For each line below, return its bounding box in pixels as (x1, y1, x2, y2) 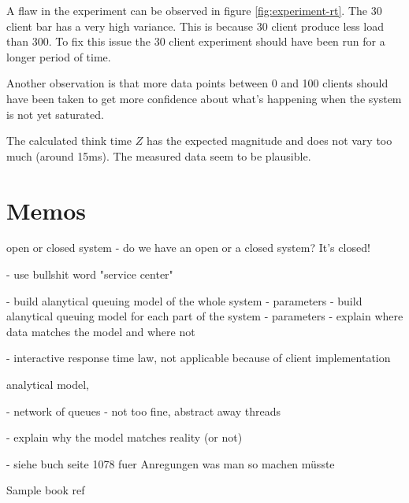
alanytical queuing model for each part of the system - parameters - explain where (6, 308, 403, 324)
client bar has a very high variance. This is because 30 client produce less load (6, 17, 384, 34)
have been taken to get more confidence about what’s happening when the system (6, 90, 402, 106)
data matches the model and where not (6, 323, 195, 339)
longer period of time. (6, 48, 111, 65)
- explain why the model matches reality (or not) (6, 429, 243, 446)
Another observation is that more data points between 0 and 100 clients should (6, 75, 389, 91)
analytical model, (6, 376, 90, 393)
